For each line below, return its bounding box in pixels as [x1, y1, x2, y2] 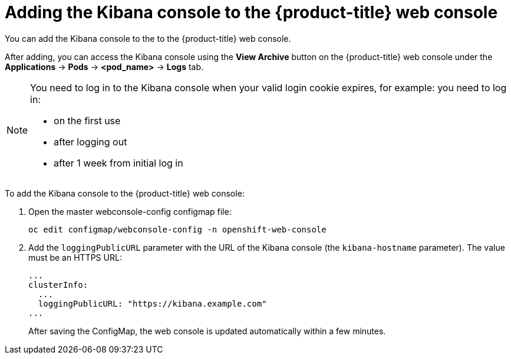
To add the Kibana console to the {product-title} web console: [5, 188, 245, 198]
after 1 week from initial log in [54, 157, 183, 169]
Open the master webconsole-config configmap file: [28, 206, 232, 217]
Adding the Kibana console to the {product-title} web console [5, 2, 498, 22]
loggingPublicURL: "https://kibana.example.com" [38, 298, 267, 308]
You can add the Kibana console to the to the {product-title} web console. [5, 33, 291, 44]
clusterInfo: [28, 280, 88, 290]
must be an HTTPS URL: [28, 252, 122, 262]
